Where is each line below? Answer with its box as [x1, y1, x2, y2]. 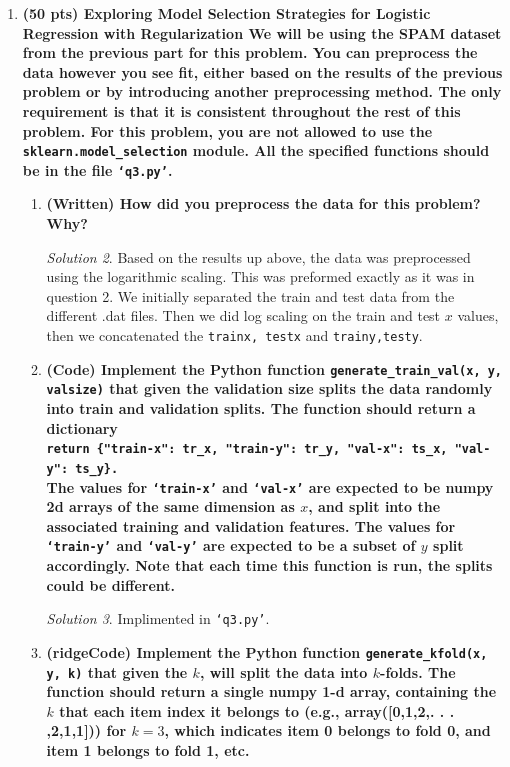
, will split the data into [199, 661, 368, 682]
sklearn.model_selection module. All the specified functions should [22, 140, 490, 161]
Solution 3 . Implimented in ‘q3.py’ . [46, 608, 270, 629]
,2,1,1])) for [46, 720, 127, 741]
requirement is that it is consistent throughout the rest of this [22, 100, 461, 121]
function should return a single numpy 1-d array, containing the [46, 681, 497, 702]
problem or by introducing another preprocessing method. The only [22, 81, 502, 102]
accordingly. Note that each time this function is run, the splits [46, 555, 493, 575]
